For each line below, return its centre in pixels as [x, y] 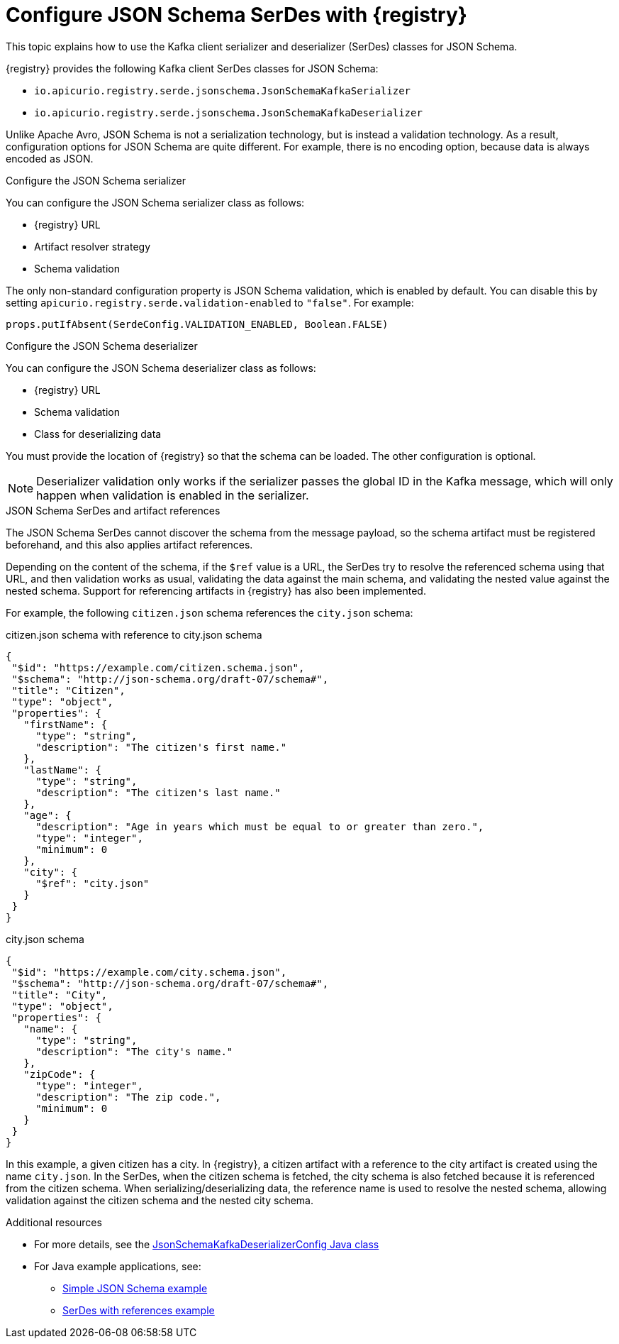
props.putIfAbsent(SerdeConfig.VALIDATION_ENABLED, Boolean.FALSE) [197, 324]
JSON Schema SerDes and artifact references [113, 510]
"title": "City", [60, 995]
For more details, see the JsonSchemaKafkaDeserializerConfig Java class [207, 1244]
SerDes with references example [139, 1310]
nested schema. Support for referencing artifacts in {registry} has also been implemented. [216, 590]
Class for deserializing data [98, 434]
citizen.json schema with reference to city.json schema [134, 634]
